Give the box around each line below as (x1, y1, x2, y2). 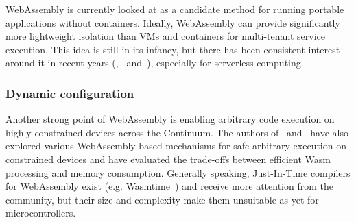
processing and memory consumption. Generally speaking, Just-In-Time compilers (5, 165, 351, 180)
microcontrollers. (5, 206, 76, 220)
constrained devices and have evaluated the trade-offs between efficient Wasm (5, 151, 331, 166)
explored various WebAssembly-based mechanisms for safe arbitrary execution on (5, 138, 346, 153)
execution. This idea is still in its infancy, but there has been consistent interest (5, 42, 340, 56)
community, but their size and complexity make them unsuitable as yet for (5, 192, 319, 206)
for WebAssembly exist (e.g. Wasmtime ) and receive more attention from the (5, 179, 333, 193)
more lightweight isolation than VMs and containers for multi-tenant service (5, 29, 325, 43)
